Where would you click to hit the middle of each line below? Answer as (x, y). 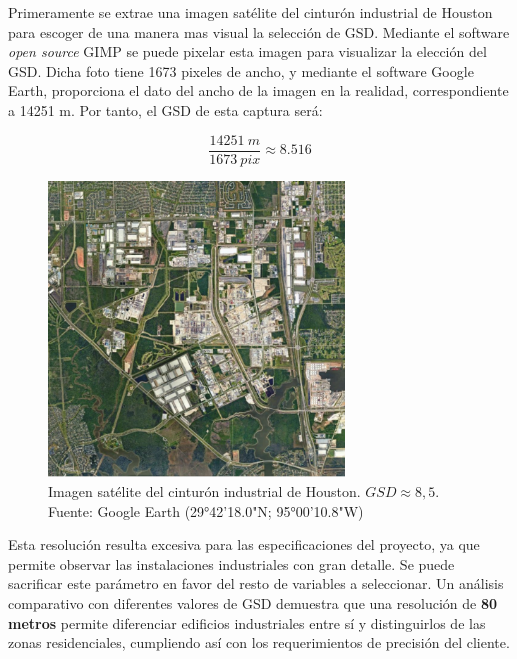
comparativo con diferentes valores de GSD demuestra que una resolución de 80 (252, 602)
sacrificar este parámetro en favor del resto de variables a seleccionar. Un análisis (256, 583)
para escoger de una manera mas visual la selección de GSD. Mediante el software (259, 31)
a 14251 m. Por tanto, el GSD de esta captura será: (165, 109)
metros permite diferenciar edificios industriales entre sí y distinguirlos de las (247, 622)
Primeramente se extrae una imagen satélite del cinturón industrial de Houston (250, 12)
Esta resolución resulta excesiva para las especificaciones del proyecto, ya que (244, 544)
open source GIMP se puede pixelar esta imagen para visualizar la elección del (247, 51)
